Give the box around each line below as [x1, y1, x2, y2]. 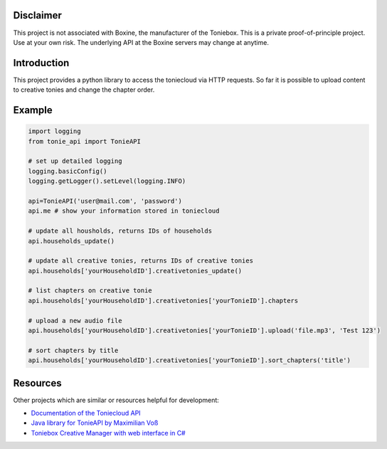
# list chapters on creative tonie [28, 287, 152, 295]
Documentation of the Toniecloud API [31, 409, 142, 418]
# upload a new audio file [28, 317, 122, 324]
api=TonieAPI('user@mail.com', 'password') [28, 196, 183, 205]
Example [13, 104, 53, 117]
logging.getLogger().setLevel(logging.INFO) [28, 177, 186, 185]
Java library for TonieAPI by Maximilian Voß [31, 418, 159, 427]
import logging [28, 127, 81, 135]
